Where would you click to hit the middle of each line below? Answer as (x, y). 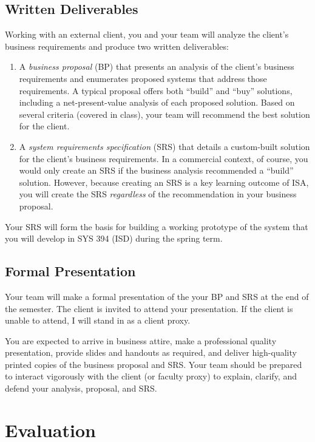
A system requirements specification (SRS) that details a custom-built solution (164, 146)
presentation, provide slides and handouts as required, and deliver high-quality (151, 352)
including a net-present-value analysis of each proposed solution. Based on (157, 102)
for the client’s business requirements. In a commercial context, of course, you (164, 158)
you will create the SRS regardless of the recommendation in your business (158, 194)
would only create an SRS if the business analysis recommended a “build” (156, 170)
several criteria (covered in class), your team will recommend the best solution (164, 114)
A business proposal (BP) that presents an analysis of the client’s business (157, 66)
